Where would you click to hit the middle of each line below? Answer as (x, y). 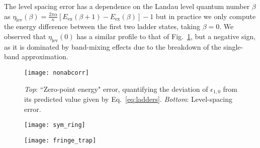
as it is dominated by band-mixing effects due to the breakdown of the (113, 46)
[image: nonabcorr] (57, 72)
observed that (25, 36)
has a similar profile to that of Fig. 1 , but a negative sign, (166, 36)
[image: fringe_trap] (60, 140)
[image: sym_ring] (55, 125)
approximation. (45, 56)
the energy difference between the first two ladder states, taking (102, 26)
